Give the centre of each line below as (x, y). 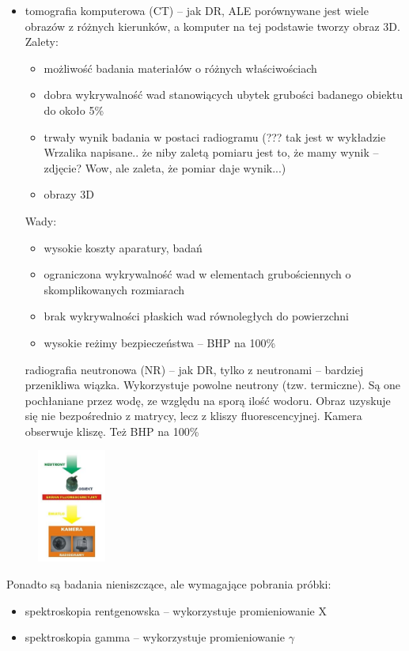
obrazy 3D (69, 194)
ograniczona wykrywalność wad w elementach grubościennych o (197, 274)
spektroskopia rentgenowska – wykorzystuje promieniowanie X (176, 610)
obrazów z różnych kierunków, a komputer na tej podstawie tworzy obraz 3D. (212, 26)
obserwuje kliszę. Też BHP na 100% (112, 431)
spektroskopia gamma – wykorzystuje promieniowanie (155, 637)
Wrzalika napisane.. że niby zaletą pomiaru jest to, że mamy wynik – (211, 152)
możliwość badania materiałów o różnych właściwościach (180, 68)
